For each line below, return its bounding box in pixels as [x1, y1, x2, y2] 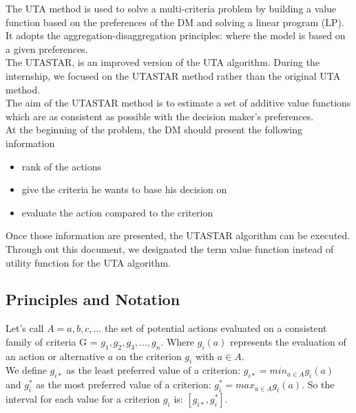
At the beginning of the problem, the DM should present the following [6, 122, 302, 137]
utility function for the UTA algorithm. [6, 255, 171, 269]
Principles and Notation [6, 289, 180, 310]
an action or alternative [6, 348, 105, 363]
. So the [302, 377, 335, 392]
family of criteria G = [6, 334, 98, 348]
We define [6, 363, 47, 377]
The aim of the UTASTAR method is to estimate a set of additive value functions [6, 96, 351, 110]
